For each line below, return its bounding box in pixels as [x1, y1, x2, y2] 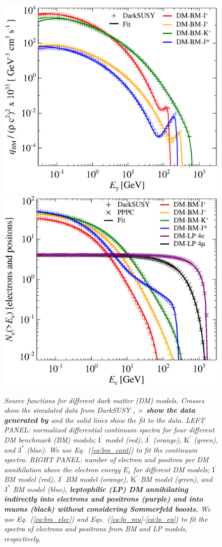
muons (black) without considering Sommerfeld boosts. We [4, 504, 211, 514]
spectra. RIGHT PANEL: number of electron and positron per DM [4, 454, 209, 465]
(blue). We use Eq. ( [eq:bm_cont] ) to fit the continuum [27, 444, 198, 455]
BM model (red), [4, 474, 55, 484]
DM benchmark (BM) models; [4, 434, 96, 445]
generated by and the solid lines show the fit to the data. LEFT [4, 414, 205, 425]
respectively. [4, 533, 41, 543]
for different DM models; [133, 464, 210, 474]
